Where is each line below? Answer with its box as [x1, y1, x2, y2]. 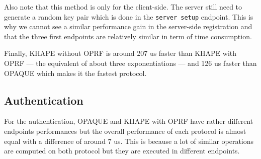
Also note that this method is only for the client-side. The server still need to [4, 2, 242, 12]
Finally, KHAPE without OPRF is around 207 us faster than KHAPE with [4, 48, 236, 58]
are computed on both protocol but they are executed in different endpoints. [4, 145, 240, 156]
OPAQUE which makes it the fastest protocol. [4, 67, 147, 78]
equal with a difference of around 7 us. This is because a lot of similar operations [4, 135, 254, 146]
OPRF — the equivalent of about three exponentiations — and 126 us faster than [4, 58, 257, 68]
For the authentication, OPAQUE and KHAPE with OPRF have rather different [4, 116, 253, 126]
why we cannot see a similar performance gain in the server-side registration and [4, 21, 252, 32]
